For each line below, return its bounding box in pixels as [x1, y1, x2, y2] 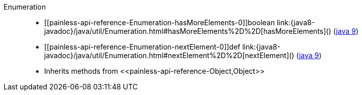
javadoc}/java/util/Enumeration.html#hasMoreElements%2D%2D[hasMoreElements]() [44, 27, 332, 35]
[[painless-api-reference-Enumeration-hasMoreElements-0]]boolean [44, 18, 275, 27]
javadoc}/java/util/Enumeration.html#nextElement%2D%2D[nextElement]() [44, 51, 294, 60]
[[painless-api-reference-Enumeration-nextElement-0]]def [44, 42, 241, 51]
